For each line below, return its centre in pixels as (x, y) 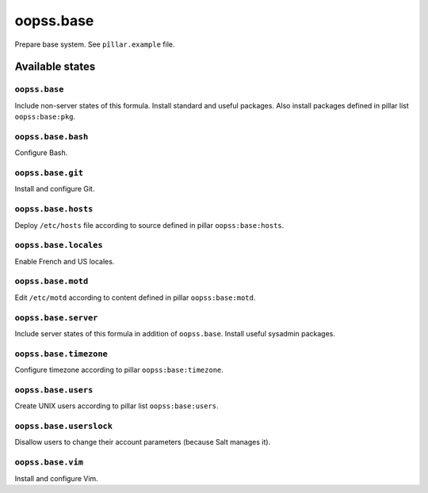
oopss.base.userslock (63, 426)
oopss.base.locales (59, 245)
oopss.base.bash (52, 137)
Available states (55, 67)
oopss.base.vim (49, 463)
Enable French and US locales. (65, 261)
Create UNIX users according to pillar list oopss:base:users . (117, 406)
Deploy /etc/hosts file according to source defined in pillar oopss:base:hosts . (149, 225)
